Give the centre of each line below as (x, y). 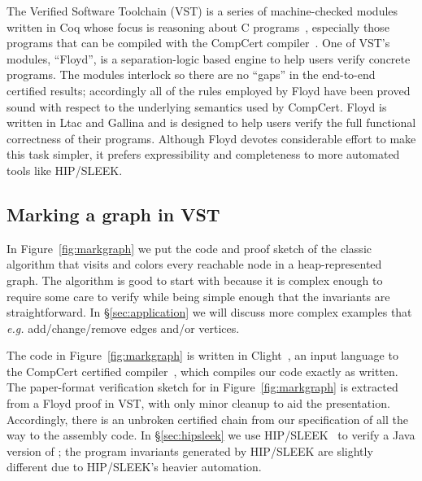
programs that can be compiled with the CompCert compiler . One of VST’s (198, 43)
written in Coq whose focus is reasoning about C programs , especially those (198, 26)
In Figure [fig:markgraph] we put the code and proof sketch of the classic (189, 248)
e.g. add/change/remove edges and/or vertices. (123, 328)
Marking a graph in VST (113, 214)
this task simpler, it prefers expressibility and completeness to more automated (203, 154)
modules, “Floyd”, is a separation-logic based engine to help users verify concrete (209, 58)
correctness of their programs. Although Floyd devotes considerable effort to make (211, 138)
